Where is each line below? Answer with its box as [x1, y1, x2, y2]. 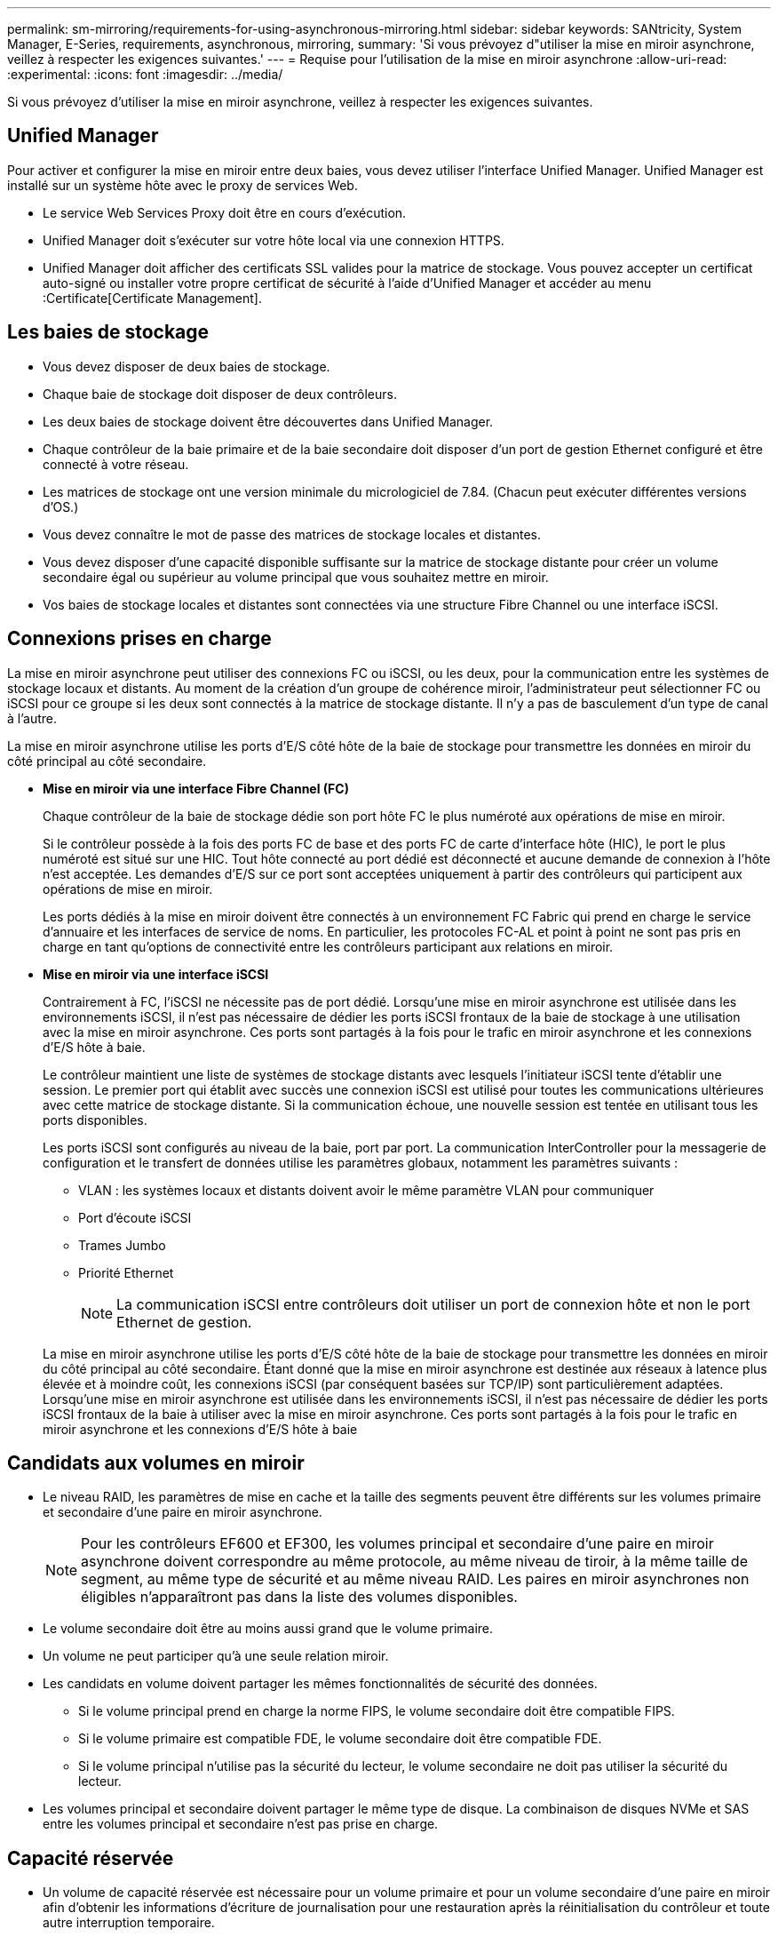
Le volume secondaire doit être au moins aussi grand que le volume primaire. [43, 1621, 494, 1637]
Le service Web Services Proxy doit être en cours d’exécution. [43, 204, 407, 220]
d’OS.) [43, 498, 79, 514]
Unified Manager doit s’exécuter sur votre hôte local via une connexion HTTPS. [43, 232, 504, 248]
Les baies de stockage [7, 321, 210, 344]
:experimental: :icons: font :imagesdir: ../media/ [7, 67, 283, 82]
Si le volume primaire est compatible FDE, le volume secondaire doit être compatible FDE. [78, 1731, 602, 1747]
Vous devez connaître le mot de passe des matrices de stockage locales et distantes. [43, 526, 542, 542]
